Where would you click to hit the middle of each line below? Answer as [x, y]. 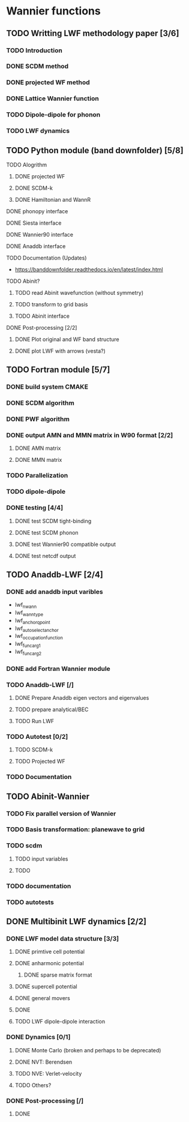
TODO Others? [33, 1085]
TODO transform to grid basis [51, 304]
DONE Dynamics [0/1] [38, 1037]
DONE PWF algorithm [38, 419]
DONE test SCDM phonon [47, 532]
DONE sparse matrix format [58, 975]
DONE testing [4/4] [35, 508]
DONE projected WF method [48, 82]
